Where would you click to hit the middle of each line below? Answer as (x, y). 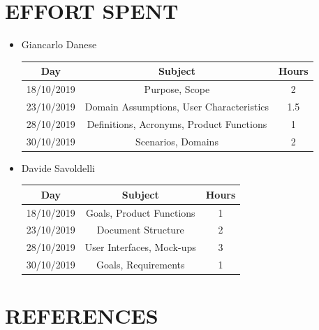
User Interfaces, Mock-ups (140, 247)
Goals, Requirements (141, 265)
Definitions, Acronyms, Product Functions (177, 123)
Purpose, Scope (177, 89)
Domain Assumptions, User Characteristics (177, 106)
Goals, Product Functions (140, 212)
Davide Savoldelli (58, 167)
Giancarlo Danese (59, 44)
